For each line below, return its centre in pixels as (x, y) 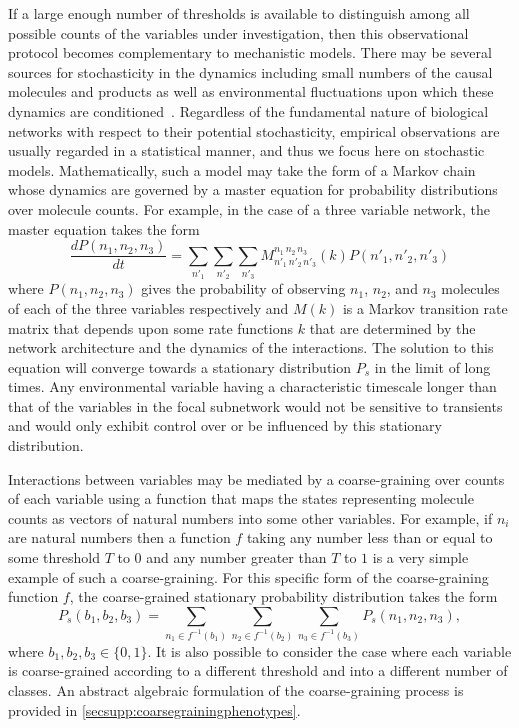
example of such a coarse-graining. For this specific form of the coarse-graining (248, 576)
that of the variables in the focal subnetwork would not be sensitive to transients (255, 405)
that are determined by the (392, 327)
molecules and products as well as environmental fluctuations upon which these (251, 91)
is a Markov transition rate (425, 307)
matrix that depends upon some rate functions (150, 327)
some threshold (54, 557)
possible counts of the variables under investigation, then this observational (238, 32)
